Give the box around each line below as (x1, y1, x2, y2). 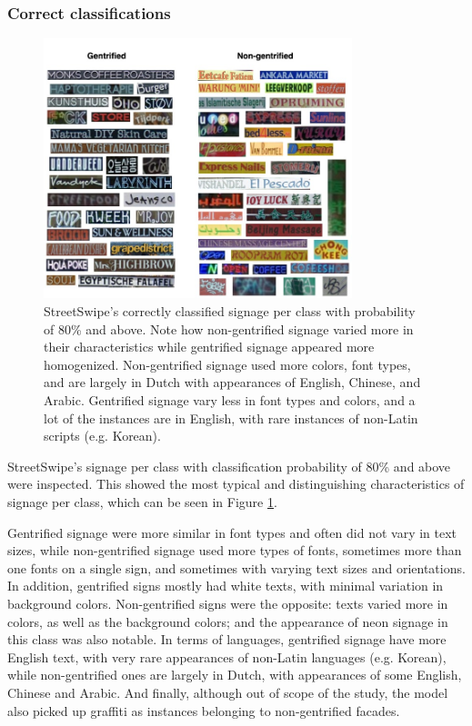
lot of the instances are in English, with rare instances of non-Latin (44, 408, 418, 427)
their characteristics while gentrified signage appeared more (44, 337, 375, 356)
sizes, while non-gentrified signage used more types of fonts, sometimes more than (7, 541, 462, 560)
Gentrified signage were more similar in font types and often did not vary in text (7, 522, 457, 542)
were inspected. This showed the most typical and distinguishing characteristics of (7, 474, 465, 493)
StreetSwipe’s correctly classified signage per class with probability (44, 302, 416, 321)
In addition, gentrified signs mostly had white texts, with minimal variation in (7, 576, 444, 595)
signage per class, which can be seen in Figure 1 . (7, 492, 277, 512)
